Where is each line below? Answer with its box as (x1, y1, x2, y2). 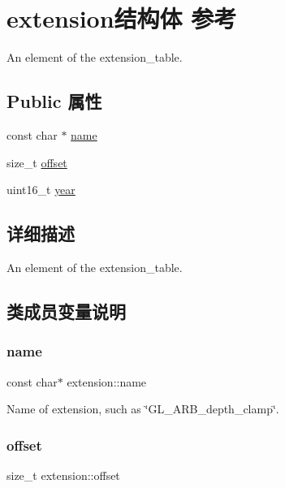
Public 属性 (6, 89, 102, 114)
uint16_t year (6, 181, 76, 198)
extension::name (67, 373, 147, 390)
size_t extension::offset (6, 466, 120, 483)
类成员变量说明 (6, 298, 126, 323)
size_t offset (6, 153, 67, 171)
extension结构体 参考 (6, 2, 237, 35)
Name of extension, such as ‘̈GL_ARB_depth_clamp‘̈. (6, 400, 279, 417)
